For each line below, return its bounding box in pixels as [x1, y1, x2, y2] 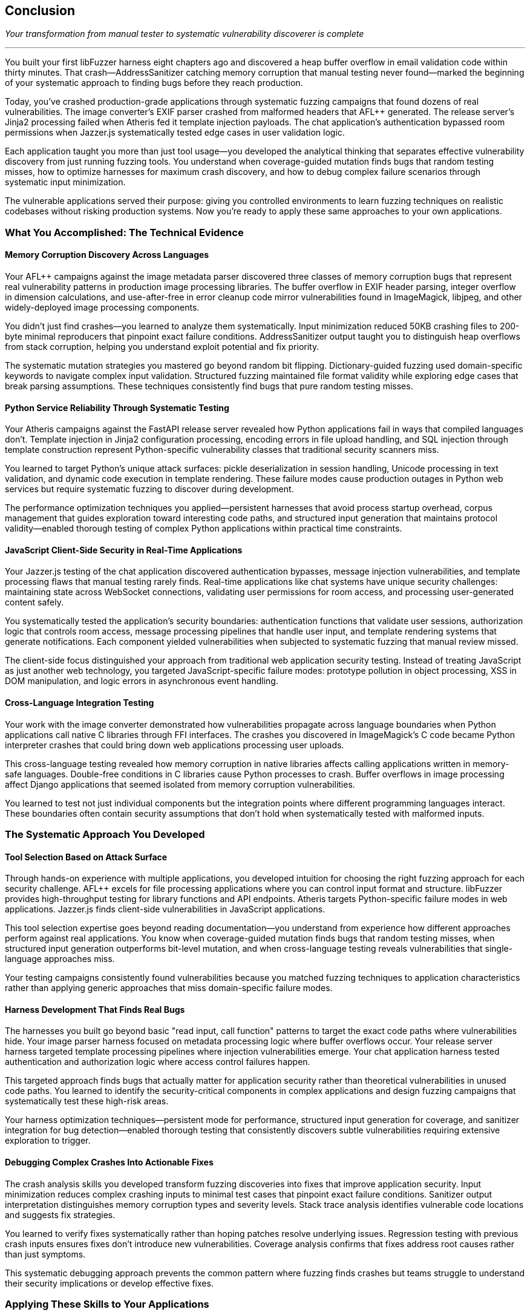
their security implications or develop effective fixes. [5, 1277, 214, 1288]
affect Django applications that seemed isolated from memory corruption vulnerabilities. [5, 779, 355, 789]
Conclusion [5, 3, 76, 18]
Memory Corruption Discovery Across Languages [5, 249, 209, 260]
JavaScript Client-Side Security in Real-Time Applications [5, 544, 243, 555]
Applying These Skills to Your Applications [5, 1298, 209, 1311]
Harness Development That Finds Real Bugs [5, 1004, 185, 1015]
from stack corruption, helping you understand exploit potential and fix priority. [5, 341, 319, 352]
